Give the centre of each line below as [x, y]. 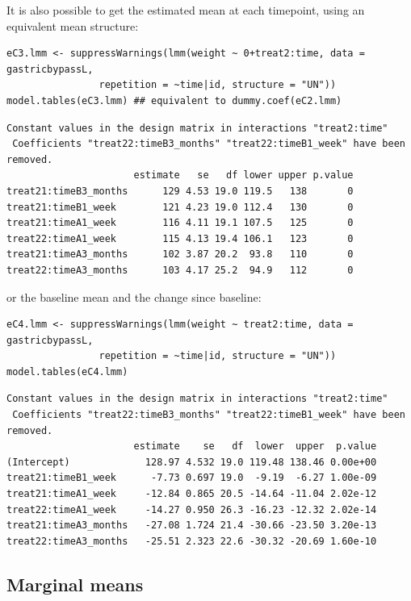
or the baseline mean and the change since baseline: [134, 296]
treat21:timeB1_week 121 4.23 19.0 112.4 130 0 [180, 207]
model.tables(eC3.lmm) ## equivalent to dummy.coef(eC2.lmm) [174, 100]
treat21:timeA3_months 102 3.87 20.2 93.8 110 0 [180, 255]
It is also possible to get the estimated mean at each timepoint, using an [186, 10]
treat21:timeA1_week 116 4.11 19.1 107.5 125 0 [180, 223]
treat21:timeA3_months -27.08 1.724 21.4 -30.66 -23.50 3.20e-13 [192, 526]
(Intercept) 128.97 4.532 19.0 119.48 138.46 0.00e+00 [192, 462]
